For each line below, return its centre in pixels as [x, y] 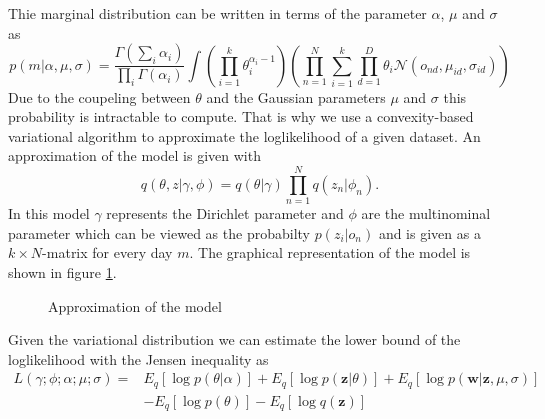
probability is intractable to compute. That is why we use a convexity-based [241, 116]
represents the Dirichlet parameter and [225, 213]
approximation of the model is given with [134, 155]
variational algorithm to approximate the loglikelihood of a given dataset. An [244, 135]
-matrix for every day [107, 252]
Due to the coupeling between [99, 96]
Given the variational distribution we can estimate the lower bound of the [234, 339]
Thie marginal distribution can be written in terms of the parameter [217, 13]
